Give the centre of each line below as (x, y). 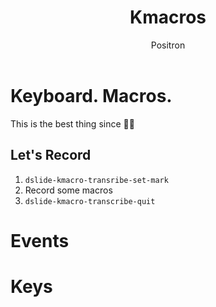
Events (40, 240)
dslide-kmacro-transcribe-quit (90, 201)
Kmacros (168, 17)
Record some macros (68, 190)
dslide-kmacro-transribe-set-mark (96, 180)
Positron (168, 45)
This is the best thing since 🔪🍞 (72, 123)
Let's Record (51, 155)
